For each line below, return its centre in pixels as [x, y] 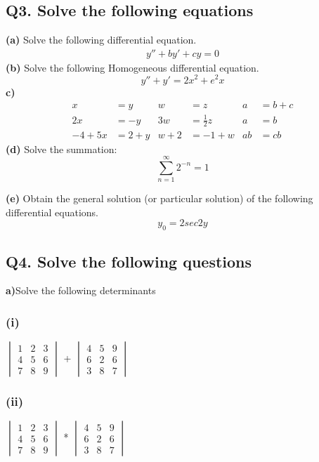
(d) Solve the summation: [61, 148]
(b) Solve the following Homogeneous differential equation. [132, 67]
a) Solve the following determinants [81, 290]
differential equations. [52, 212]
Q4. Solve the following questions [129, 261]
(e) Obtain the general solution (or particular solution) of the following [159, 198]
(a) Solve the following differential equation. [101, 40]
